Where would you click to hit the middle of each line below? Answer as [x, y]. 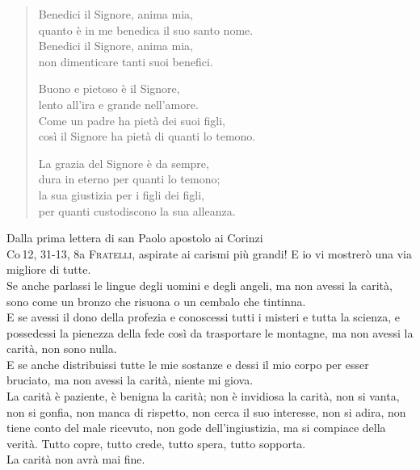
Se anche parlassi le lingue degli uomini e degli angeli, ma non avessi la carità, [199, 285]
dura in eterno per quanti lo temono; [129, 179]
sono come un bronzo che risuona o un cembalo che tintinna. [156, 301]
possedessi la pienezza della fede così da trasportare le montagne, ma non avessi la [210, 332]
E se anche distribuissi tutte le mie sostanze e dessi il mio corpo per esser [188, 364]
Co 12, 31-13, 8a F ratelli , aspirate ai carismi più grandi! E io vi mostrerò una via [209, 253]
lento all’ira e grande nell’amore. [118, 104]
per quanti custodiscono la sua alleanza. [137, 210]
